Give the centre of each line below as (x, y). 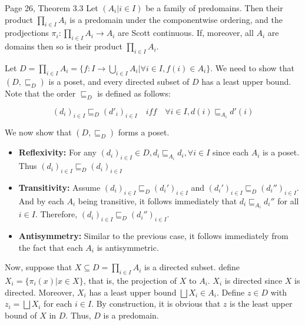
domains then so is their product (64, 46)
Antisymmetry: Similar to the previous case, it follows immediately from (153, 236)
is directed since (253, 280)
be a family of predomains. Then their (214, 8)
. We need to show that (252, 67)
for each (58, 304)
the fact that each (51, 247)
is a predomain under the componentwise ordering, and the (176, 19)
